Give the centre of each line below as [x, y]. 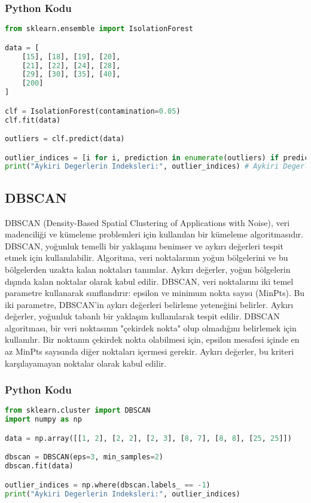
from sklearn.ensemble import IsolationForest [99, 29]
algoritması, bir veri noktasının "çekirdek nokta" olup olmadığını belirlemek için [151, 327]
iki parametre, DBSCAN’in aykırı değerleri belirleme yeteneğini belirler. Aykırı [149, 304]
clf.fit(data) [33, 120]
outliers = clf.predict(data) [65, 139]
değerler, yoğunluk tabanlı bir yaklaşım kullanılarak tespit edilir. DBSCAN [142, 316]
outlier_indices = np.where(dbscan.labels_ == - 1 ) [108, 485]
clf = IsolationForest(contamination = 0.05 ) [93, 111]
